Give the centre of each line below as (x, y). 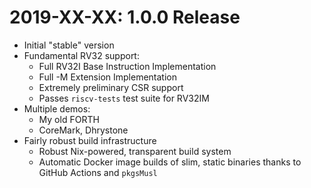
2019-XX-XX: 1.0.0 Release (125, 17)
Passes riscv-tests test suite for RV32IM (124, 98)
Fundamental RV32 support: (81, 55)
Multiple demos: (57, 108)
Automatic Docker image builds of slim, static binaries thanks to (170, 162)
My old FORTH (69, 119)
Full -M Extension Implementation (107, 77)
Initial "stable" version (69, 45)
